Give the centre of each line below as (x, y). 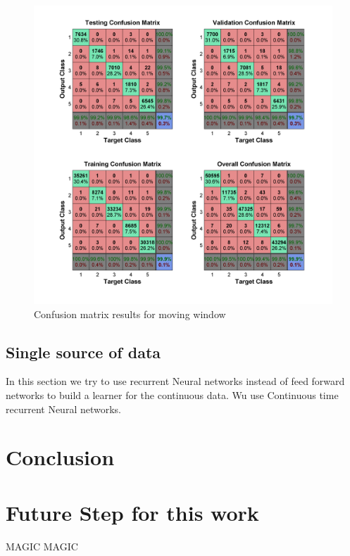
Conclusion (60, 457)
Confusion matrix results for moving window (130, 314)
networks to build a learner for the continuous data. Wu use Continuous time (172, 394)
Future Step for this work (132, 512)
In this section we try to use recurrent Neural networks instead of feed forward (175, 381)
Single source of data (83, 352)
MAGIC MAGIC (42, 546)
